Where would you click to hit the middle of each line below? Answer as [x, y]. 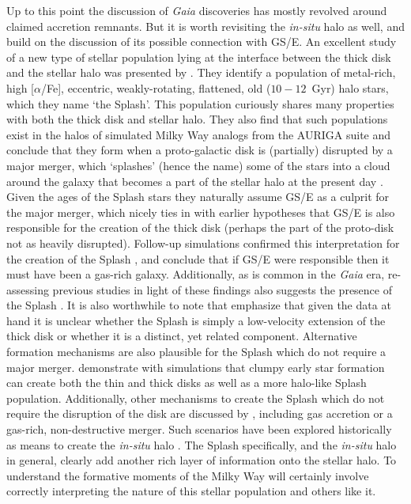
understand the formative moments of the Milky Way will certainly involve [188, 475]
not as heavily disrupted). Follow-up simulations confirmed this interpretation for [203, 243]
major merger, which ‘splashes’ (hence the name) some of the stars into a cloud [198, 165]
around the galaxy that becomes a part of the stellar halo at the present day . [195, 181]
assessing [28, 289]
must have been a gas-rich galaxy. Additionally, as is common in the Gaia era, [196, 274]
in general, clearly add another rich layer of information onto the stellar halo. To [202, 460]
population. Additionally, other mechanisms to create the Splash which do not [196, 398]
